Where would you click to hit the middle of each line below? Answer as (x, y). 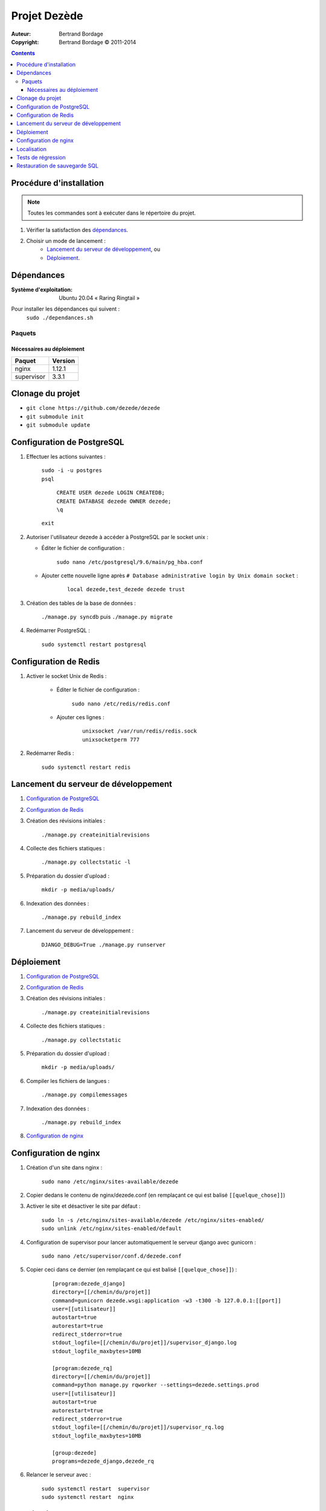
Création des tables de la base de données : (81, 603)
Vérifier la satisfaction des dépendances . (77, 230)
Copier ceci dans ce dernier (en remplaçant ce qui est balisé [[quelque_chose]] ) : (132, 1270)
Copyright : (25, 42)
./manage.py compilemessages (85, 1095)
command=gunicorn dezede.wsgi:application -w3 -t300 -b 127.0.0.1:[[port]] (167, 1300)
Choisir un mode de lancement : (66, 241)
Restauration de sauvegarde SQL (58, 166)
